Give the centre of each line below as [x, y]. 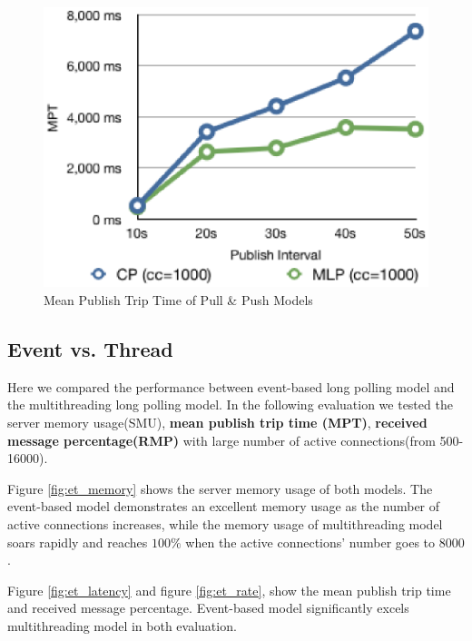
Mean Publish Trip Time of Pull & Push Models [178, 300]
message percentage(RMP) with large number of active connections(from [221, 440]
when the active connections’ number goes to [310, 542]
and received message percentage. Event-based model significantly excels [208, 608]
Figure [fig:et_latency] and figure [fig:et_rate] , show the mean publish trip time [229, 590]
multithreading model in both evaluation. [122, 625]
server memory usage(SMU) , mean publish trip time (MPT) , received [217, 423]
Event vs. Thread [90, 349]
